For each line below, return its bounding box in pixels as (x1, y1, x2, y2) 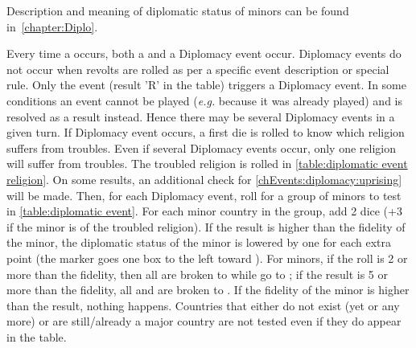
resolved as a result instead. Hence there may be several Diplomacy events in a (6, 108, 395, 125)
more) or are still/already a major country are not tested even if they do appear (6, 313, 402, 330)
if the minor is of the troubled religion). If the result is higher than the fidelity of (6, 218, 406, 235)
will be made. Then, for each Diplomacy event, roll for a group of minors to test (6, 186, 402, 203)
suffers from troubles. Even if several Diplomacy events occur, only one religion (6, 139, 396, 156)
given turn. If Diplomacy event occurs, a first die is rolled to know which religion (6, 124, 405, 141)
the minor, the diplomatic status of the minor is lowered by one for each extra (6, 234, 391, 251)
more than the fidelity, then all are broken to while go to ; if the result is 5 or (6, 265, 389, 282)
